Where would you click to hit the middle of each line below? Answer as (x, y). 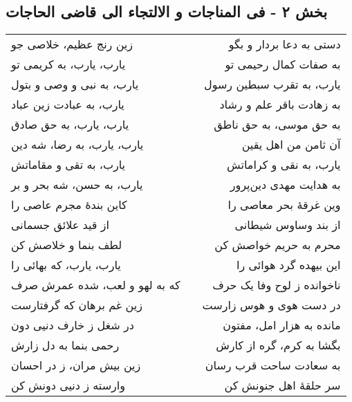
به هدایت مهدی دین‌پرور (285, 185)
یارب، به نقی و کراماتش (284, 165)
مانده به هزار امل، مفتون (282, 325)
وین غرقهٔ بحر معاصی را (284, 205)
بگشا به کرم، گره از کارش (278, 345)
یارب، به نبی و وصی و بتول (75, 84)
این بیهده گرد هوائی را (289, 265)
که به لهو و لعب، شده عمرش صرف (96, 285)
